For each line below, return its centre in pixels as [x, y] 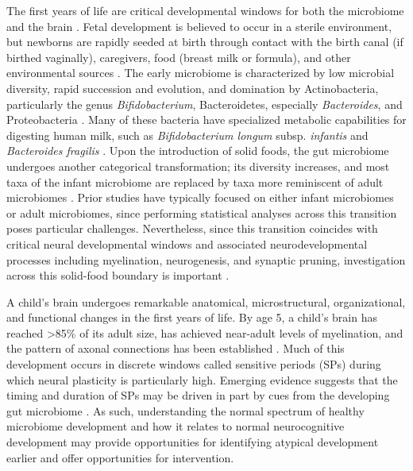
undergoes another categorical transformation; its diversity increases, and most [198, 166]
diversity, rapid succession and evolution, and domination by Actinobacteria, [193, 88]
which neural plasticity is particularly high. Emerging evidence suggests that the [202, 379]
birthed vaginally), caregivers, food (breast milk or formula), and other [179, 57]
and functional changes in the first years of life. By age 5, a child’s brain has [192, 317]
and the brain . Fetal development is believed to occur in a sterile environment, [199, 26]
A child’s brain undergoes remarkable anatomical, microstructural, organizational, [206, 301]
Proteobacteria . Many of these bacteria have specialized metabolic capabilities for [206, 120]
